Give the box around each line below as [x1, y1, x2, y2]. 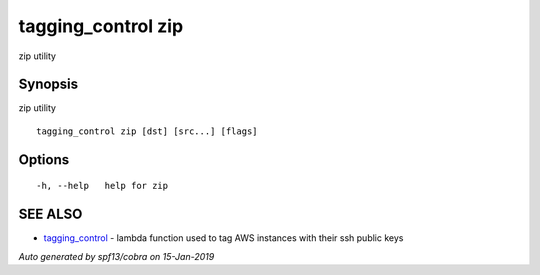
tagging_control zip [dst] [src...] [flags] [36, 125, 259, 137]
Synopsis [18, 76, 79, 93]
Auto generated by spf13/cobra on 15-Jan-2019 [18, 250, 215, 262]
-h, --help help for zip [36, 180, 169, 192]
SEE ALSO [18, 206, 83, 223]
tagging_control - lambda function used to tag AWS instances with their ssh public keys [43, 232, 404, 244]
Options [18, 151, 70, 168]
